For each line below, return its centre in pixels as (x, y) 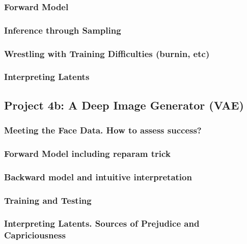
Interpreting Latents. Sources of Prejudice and (102, 223)
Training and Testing (48, 200)
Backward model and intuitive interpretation (98, 177)
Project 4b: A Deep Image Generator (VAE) (124, 105)
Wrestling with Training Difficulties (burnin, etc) (107, 53)
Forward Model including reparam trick (87, 153)
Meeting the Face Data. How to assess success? (103, 130)
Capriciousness (35, 235)
